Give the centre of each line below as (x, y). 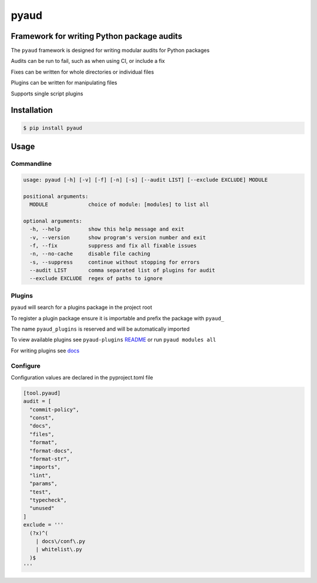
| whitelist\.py (59, 549)
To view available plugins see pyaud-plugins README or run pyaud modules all (114, 340)
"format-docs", (51, 451)
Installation (32, 110)
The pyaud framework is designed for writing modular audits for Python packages (110, 51)
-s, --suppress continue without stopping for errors (115, 262)
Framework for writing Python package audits (97, 36)
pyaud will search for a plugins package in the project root (82, 307)
